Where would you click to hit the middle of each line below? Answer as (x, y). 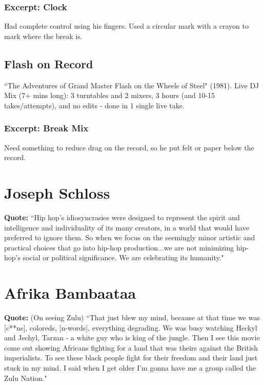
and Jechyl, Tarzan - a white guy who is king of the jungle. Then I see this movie (132, 338)
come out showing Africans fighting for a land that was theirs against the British (131, 347)
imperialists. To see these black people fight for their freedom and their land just (131, 358)
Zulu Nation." (26, 378)
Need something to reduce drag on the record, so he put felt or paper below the (129, 147)
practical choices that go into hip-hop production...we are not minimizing (119, 247)
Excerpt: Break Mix (46, 128)
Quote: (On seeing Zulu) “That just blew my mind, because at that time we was (132, 317)
